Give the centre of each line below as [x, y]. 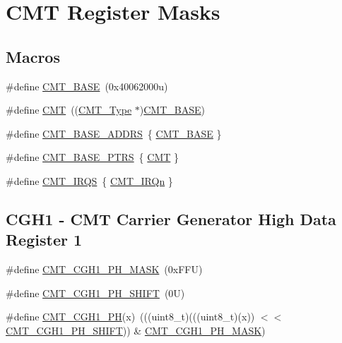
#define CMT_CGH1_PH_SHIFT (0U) [95, 293]
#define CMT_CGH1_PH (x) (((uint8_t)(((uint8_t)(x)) [130, 317]
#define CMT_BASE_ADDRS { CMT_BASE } [114, 133]
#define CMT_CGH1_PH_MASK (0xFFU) [104, 269]
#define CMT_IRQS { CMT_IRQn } [89, 180]
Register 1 [44, 240]
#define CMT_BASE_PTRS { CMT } [93, 157]
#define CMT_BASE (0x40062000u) [87, 86]
